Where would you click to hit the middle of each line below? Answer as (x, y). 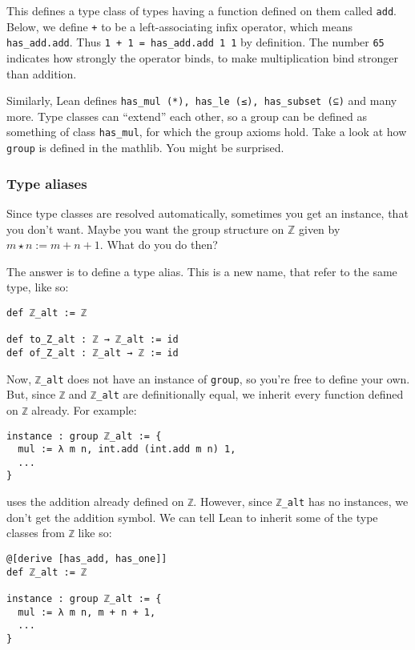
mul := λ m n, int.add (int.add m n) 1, (127, 449)
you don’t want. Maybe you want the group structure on (145, 229)
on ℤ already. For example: (72, 409)
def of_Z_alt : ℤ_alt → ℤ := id (93, 353)
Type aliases (47, 183)
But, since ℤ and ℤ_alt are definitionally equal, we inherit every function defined (205, 394)
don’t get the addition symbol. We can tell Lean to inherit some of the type (192, 517)
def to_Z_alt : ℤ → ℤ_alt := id (93, 340)
